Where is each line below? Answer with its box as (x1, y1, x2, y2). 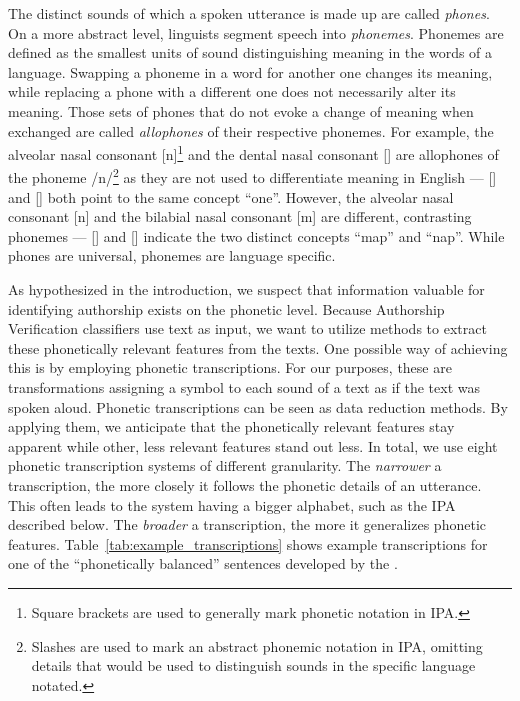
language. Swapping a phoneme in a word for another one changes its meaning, (8, 61, 493, 82)
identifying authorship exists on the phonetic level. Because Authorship (8, 298, 445, 319)
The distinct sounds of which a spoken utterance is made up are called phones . (8, 3, 490, 23)
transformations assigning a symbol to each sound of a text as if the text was (8, 377, 480, 397)
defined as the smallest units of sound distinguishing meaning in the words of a (8, 42, 493, 63)
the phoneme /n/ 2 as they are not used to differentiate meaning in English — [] (8, 164, 497, 188)
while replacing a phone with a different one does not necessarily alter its (8, 81, 456, 102)
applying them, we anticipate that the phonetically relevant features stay (8, 416, 455, 437)
